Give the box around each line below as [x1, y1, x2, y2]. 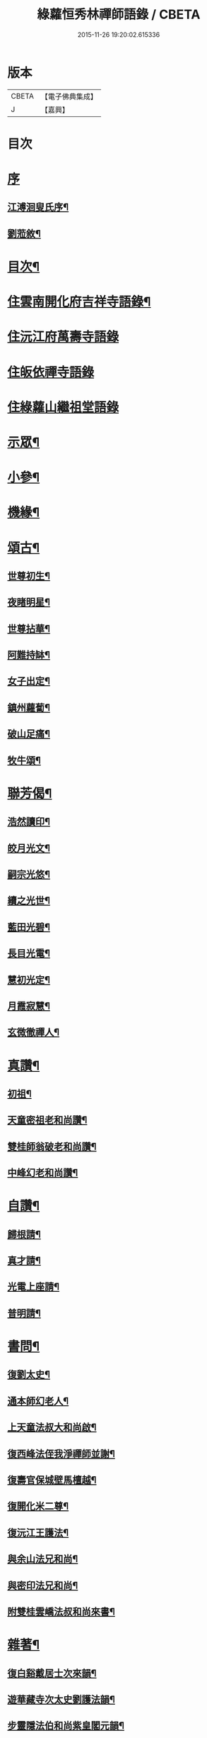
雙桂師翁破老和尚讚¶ [7, 1140, 97, 1153]
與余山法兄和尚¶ [7, 1553, 78, 1565]
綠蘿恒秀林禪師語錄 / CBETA [37, 6, 201, 23]
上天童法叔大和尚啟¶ [7, 1422, 97, 1434]
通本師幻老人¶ [7, 1395, 69, 1407]
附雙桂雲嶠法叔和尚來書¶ [7, 1605, 115, 1617]
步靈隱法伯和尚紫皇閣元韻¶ [7, 1720, 125, 1732]
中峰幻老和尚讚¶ [7, 1167, 78, 1179]
